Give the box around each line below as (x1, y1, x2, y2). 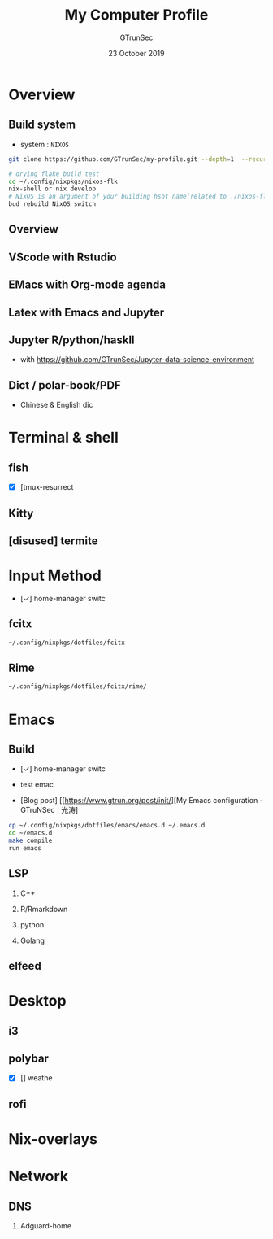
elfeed (8, 959, 42, 973)
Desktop (8, 992, 67, 1010)
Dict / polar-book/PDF (8, 378, 122, 392)
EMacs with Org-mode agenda (8, 278, 167, 292)
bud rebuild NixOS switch (8, 200, 96, 208)
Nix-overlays (8, 1130, 98, 1149)
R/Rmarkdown (19, 904, 68, 914)
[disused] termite (8, 534, 98, 548)
